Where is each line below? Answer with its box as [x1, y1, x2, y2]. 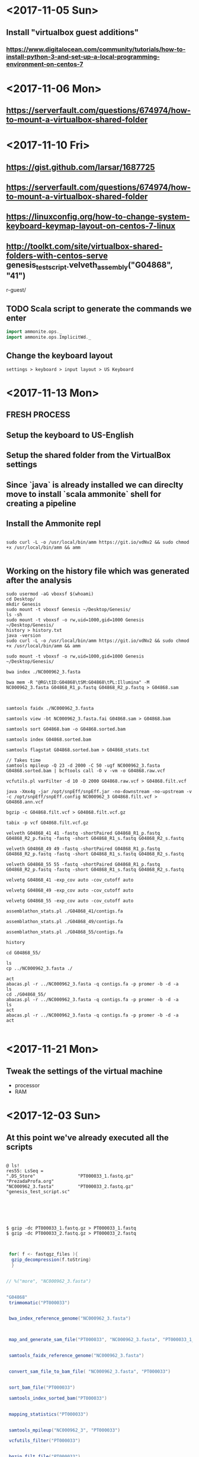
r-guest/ [6, 287, 27, 294]
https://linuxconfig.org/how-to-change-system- [6, 212, 190, 222]
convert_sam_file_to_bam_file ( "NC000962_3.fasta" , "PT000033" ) [8, 1368, 171, 1375]
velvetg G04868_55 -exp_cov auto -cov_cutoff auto [6, 898, 134, 904]
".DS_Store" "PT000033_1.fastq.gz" [6, 1173, 134, 1179]
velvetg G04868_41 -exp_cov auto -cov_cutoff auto [6, 877, 134, 883]
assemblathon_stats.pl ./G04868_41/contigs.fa [6, 908, 123, 914]
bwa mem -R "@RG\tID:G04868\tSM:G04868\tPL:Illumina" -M [6, 679, 150, 685]
